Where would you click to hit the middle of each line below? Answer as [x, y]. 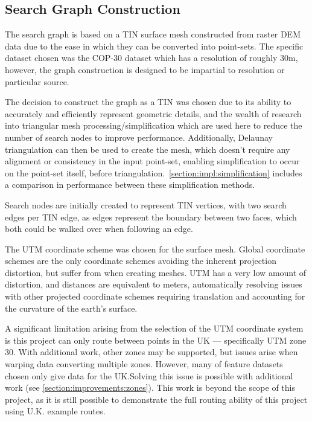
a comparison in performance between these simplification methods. [130, 185]
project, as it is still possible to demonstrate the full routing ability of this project [156, 399]
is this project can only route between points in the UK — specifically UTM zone [156, 340]
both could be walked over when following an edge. [99, 229]
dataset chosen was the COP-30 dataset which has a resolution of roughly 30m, [151, 58]
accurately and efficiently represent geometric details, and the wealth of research [153, 113]
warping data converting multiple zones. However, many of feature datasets [144, 364]
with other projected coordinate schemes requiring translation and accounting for [155, 296]
